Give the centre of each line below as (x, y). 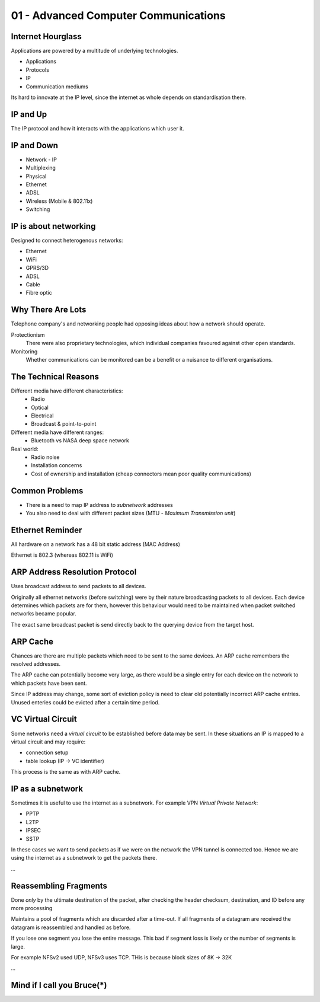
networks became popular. (44, 614)
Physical (36, 176)
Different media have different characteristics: (67, 391)
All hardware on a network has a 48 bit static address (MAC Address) (96, 544)
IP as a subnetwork (47, 789)
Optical (40, 407)
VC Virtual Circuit (44, 719)
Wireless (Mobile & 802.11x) (59, 201)
